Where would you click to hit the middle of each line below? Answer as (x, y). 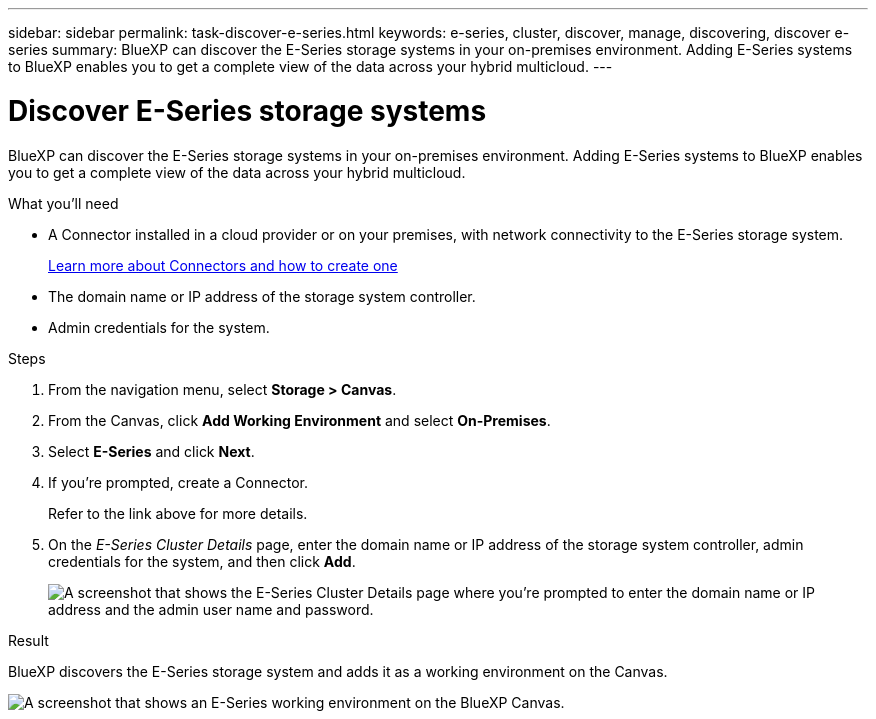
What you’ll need (63, 203)
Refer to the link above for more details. (178, 513)
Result (28, 640)
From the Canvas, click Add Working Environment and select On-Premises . (299, 420)
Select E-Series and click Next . (151, 451)
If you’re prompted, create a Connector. (178, 482)
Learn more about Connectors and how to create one (223, 265)
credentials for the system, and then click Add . (202, 561)
